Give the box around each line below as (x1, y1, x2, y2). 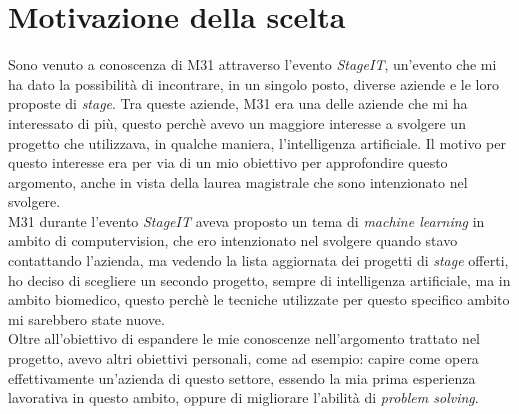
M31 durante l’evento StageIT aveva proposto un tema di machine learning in (8, 210, 485, 231)
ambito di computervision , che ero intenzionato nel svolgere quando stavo (8, 230, 458, 251)
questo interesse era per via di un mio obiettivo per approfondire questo (8, 152, 448, 173)
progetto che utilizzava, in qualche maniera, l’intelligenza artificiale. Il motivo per (8, 132, 506, 153)
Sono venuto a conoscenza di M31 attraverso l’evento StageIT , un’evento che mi (8, 54, 497, 75)
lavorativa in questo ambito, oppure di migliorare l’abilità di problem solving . (8, 387, 479, 408)
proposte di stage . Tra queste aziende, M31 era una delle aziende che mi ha (8, 93, 468, 114)
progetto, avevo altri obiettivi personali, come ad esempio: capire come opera (8, 348, 479, 369)
